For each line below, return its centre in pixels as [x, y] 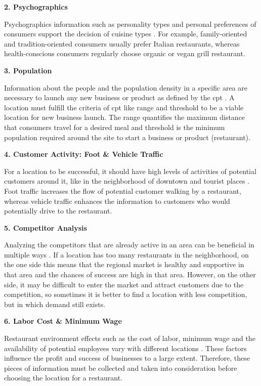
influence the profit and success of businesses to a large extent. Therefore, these [127, 358]
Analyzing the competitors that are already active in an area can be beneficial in [129, 245]
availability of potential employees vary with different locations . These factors [125, 348]
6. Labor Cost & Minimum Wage [63, 321]
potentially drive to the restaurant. [58, 211]
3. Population [28, 70]
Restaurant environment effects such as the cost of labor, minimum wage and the [130, 338]
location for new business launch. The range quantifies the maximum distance [125, 117]
